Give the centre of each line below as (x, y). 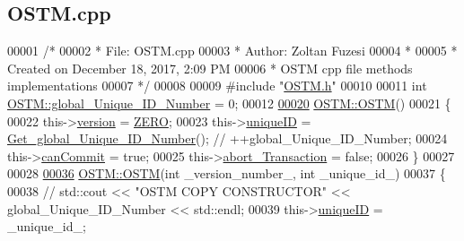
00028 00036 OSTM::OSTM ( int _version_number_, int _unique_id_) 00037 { (227, 173)
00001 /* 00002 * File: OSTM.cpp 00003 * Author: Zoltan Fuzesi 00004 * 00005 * (232, 51)
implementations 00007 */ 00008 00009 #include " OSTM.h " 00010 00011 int (217, 86)
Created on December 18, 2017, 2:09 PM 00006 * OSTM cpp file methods (210, 68)
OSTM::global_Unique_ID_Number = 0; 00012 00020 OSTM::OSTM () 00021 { (229, 103)
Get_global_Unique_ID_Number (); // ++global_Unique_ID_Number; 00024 (228, 138)
